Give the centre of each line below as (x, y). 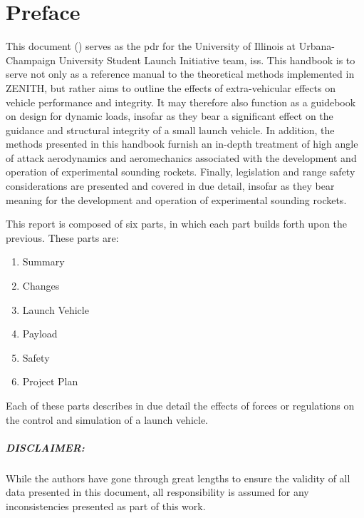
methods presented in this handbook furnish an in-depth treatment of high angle (182, 144)
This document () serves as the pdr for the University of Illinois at (151, 46)
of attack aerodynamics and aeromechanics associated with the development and (181, 157)
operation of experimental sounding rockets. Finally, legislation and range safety (181, 172)
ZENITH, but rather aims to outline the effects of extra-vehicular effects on (171, 87)
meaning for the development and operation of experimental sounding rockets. (176, 199)
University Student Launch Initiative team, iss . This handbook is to (207, 60)
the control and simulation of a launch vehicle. (107, 419)
